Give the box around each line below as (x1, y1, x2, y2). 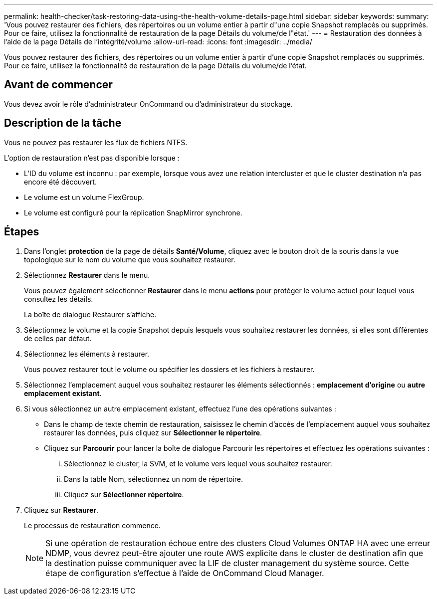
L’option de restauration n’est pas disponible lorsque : (4, 153, 180, 162)
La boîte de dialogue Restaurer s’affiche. (24, 310, 157, 319)
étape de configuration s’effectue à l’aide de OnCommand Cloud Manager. (45, 568, 324, 578)
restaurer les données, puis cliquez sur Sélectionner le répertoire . (44, 428, 262, 437)
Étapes (4, 225, 39, 238)
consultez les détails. (24, 294, 93, 303)
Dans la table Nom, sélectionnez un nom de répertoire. (64, 474, 243, 483)
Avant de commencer (4, 78, 113, 91)
